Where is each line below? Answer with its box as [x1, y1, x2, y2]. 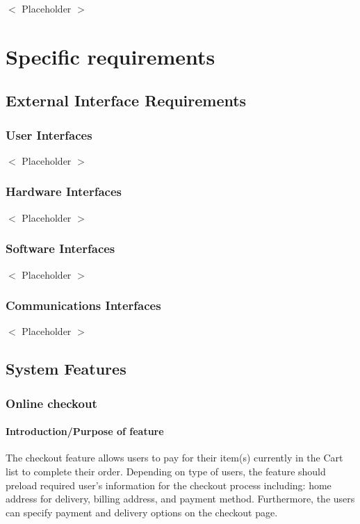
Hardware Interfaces [6, 183, 122, 200]
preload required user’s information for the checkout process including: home [6, 477, 332, 492]
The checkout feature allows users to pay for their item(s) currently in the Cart [6, 450, 343, 465]
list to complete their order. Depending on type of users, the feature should [6, 464, 326, 479]
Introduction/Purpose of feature [6, 424, 164, 439]
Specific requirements [6, 42, 215, 70]
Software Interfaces [6, 240, 115, 257]
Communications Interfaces [6, 297, 161, 314]
